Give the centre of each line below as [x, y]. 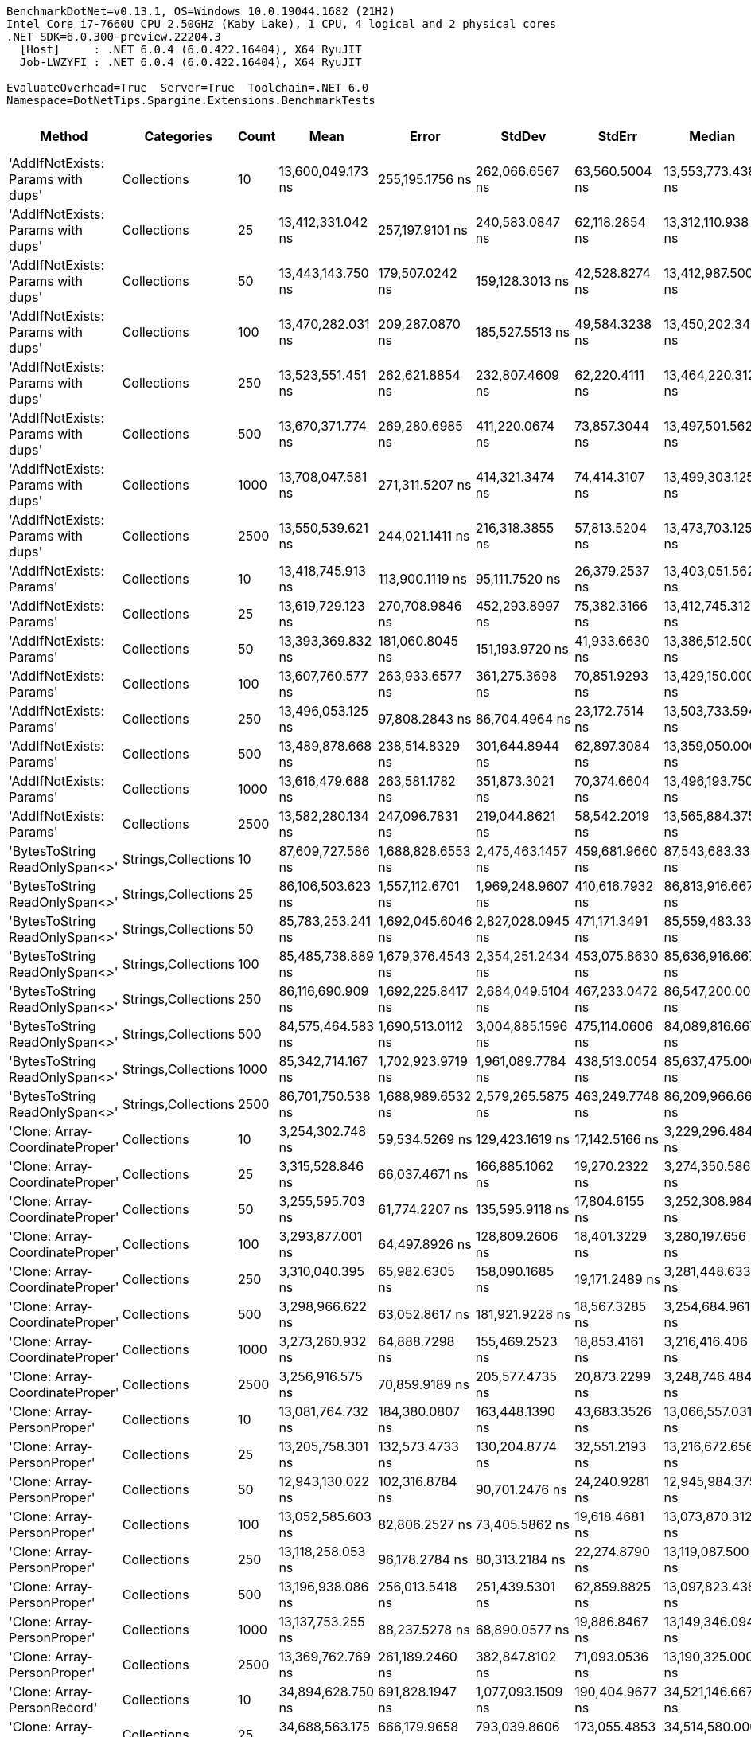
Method [64, 136]
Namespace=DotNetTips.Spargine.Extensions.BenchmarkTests [191, 100]
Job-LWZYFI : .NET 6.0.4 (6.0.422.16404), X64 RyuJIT [191, 62]
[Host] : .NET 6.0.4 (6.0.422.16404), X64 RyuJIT [191, 49]
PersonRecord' [53, 1708]
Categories [179, 136]
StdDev [523, 136]
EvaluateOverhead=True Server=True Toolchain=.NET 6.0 [188, 88]
